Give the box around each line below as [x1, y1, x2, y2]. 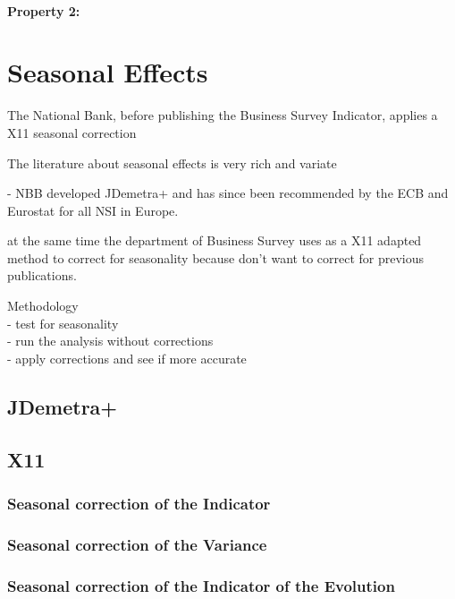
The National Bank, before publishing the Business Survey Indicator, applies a [7, 106, 438, 124]
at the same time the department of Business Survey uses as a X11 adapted [7, 231, 422, 250]
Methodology [7, 296, 79, 315]
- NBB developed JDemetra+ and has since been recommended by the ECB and [7, 184, 449, 202]
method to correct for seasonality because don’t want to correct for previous [7, 248, 425, 267]
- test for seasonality [7, 313, 119, 332]
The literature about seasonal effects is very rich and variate [7, 153, 337, 172]
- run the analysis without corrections [7, 331, 214, 350]
